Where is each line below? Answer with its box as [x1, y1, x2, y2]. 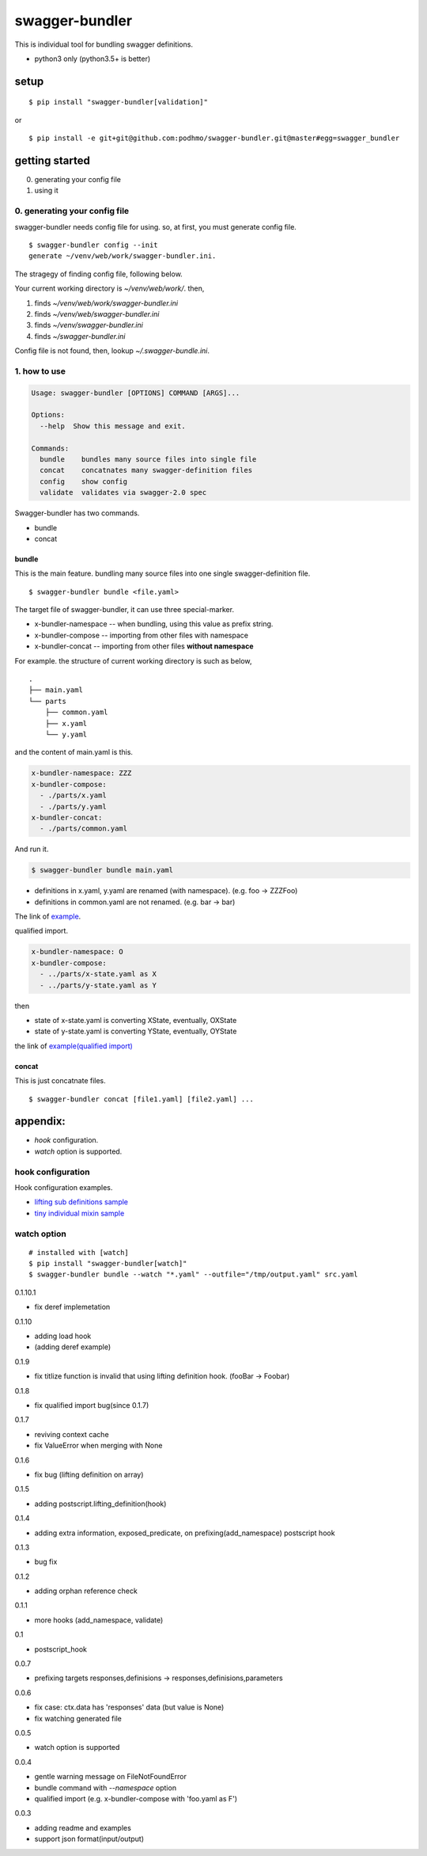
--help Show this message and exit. [40, 421, 186, 431]
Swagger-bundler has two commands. [14, 508, 140, 518]
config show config [40, 477, 128, 486]
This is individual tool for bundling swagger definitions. [14, 40, 194, 49]
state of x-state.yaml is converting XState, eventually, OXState [34, 1015, 237, 1025]
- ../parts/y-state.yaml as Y [40, 980, 157, 990]
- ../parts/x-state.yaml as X [40, 970, 157, 979]
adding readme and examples [34, 1823, 132, 1832]
